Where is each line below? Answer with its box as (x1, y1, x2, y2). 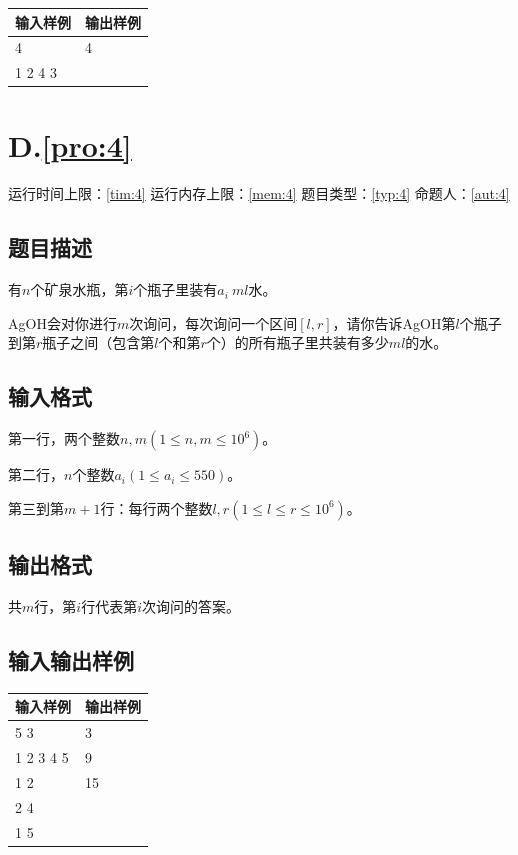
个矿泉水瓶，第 (30, 279, 129, 300)
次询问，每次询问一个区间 (129, 312, 298, 333)
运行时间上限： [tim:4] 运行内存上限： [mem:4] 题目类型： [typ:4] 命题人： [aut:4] (8, 183, 510, 204)
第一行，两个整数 (8, 428, 120, 449)
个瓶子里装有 (133, 279, 218, 300)
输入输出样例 (8, 644, 134, 675)
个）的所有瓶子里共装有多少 (206, 332, 389, 353)
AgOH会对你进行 (8, 312, 117, 333)
